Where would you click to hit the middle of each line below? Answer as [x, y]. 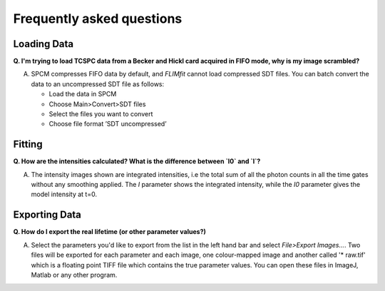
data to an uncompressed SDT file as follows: [98, 84]
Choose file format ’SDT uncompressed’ [108, 124]
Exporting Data [47, 215]
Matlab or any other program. [74, 275]
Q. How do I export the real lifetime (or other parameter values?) [110, 232]
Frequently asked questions [98, 19]
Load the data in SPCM [83, 94]
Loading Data [43, 44]
